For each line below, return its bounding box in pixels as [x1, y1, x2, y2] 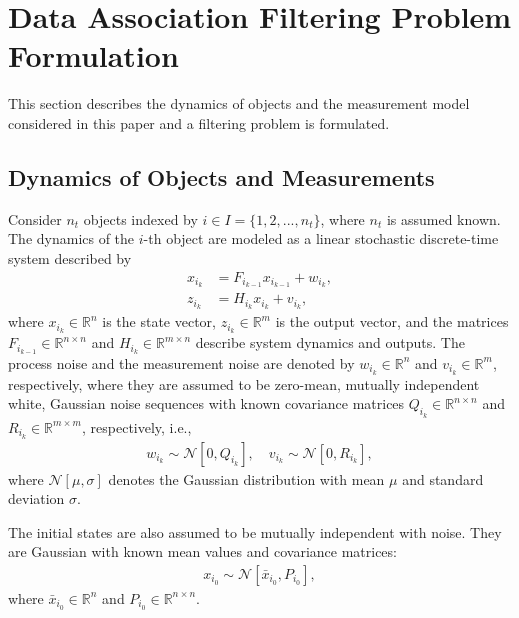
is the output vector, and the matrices [275, 311, 509, 332]
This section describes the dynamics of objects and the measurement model [8, 93, 470, 114]
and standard [402, 468, 484, 489]
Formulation [8, 35, 179, 76]
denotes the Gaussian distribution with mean [108, 468, 385, 489]
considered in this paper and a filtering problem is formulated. [8, 112, 390, 133]
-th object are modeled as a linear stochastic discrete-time [143, 228, 499, 249]
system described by [8, 247, 132, 268]
